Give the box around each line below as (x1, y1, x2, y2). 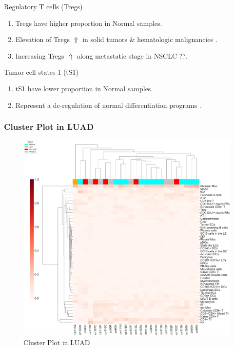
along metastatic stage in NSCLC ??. (77, 50, 188, 61)
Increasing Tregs (15, 50, 64, 61)
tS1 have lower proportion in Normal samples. (15, 83, 153, 93)
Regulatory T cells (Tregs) (4, 1, 83, 11)
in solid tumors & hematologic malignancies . (82, 34, 217, 44)
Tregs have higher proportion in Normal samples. (15, 18, 162, 28)
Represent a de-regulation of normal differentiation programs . (15, 100, 201, 110)
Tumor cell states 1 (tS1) (4, 67, 79, 77)
